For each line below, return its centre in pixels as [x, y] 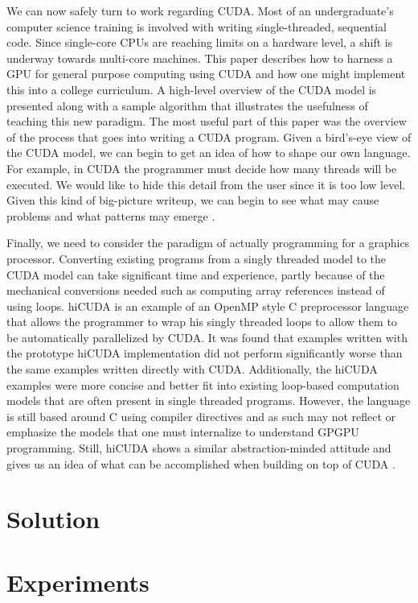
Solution [53, 519]
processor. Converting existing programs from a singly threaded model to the [196, 258]
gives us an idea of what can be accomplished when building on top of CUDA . [201, 463]
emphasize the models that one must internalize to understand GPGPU [183, 432]
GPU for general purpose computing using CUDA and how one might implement [206, 74]
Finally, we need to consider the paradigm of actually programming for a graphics [208, 243]
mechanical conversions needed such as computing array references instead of [196, 290]
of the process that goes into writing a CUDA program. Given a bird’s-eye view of [209, 136]
